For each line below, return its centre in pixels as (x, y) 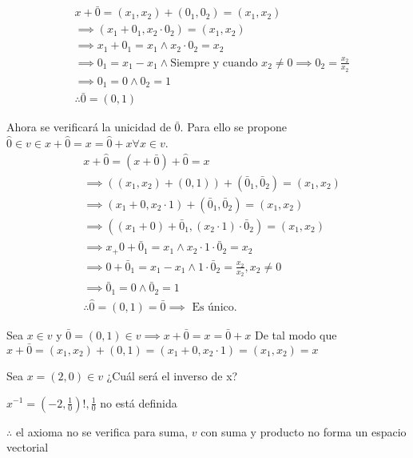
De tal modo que (296, 335)
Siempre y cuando (214, 63)
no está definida (139, 402)
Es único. (214, 308)
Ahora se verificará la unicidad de (89, 127)
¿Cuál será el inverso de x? (172, 375)
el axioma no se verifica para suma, (102, 431)
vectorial (28, 447)
